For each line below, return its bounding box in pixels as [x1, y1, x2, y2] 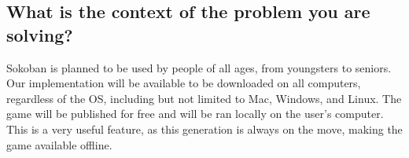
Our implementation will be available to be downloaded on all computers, [6, 75, 361, 91]
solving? [6, 22, 73, 46]
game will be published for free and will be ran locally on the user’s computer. [6, 105, 384, 122]
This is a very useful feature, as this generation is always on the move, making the [6, 120, 403, 137]
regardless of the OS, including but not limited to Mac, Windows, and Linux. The [6, 90, 402, 106]
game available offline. [6, 136, 112, 152]
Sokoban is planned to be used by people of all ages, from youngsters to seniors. [6, 59, 392, 75]
